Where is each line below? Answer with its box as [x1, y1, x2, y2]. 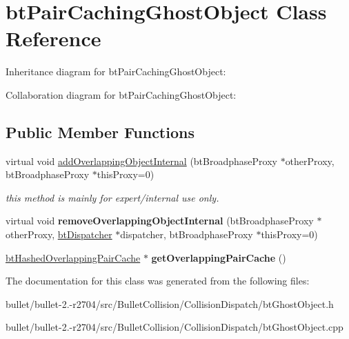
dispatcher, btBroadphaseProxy [120, 227, 253, 242]
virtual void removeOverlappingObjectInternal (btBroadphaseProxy [6, 213, 314, 228]
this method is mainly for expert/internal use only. [6, 190, 219, 204]
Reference [6, 24, 101, 52]
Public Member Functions [6, 121, 195, 142]
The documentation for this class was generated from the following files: [6, 273, 310, 288]
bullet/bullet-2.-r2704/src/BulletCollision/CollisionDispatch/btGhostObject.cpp [6, 320, 343, 334]
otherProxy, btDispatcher [6, 227, 112, 242]
